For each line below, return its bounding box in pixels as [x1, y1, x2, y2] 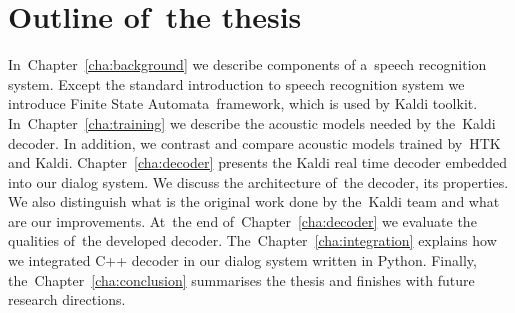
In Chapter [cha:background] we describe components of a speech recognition [8, 54, 487, 75]
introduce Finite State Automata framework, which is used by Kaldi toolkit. [8, 93, 478, 114]
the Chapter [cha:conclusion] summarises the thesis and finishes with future [8, 269, 475, 290]
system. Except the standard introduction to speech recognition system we [8, 73, 465, 94]
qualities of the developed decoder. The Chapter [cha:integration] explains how [8, 230, 497, 251]
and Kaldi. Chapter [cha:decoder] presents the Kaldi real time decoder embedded [8, 152, 507, 173]
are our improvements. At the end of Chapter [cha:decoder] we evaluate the [8, 210, 477, 231]
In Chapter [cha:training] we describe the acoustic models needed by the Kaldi [8, 112, 496, 133]
